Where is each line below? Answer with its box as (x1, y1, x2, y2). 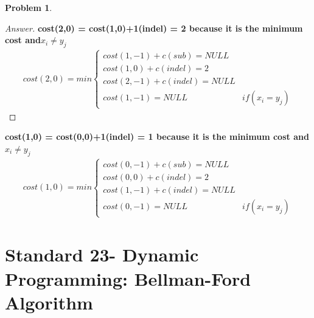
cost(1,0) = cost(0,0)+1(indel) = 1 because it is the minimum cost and (5, 130, 309, 143)
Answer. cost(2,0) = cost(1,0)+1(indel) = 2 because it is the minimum (5, 21, 303, 34)
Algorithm (5, 289, 93, 314)
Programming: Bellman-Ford (5, 266, 251, 291)
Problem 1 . (5, 1, 52, 13)
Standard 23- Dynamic (5, 242, 199, 267)
